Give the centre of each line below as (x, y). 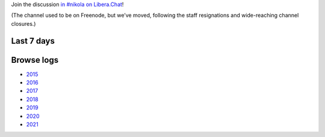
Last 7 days (33, 41)
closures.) (23, 23)
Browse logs (35, 60)
